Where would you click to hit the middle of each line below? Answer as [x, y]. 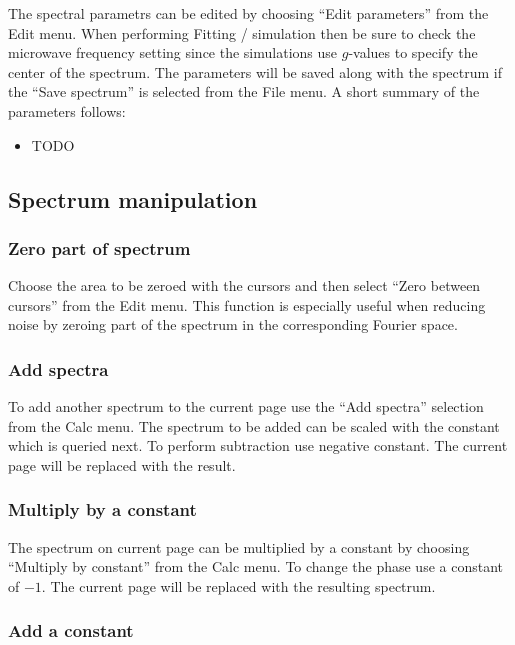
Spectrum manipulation [133, 198]
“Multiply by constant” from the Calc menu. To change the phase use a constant [255, 566]
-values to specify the [413, 52]
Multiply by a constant [102, 509]
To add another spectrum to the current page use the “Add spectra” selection [246, 406]
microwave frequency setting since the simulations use [173, 52]
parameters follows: [67, 110]
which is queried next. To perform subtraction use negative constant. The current [258, 445]
